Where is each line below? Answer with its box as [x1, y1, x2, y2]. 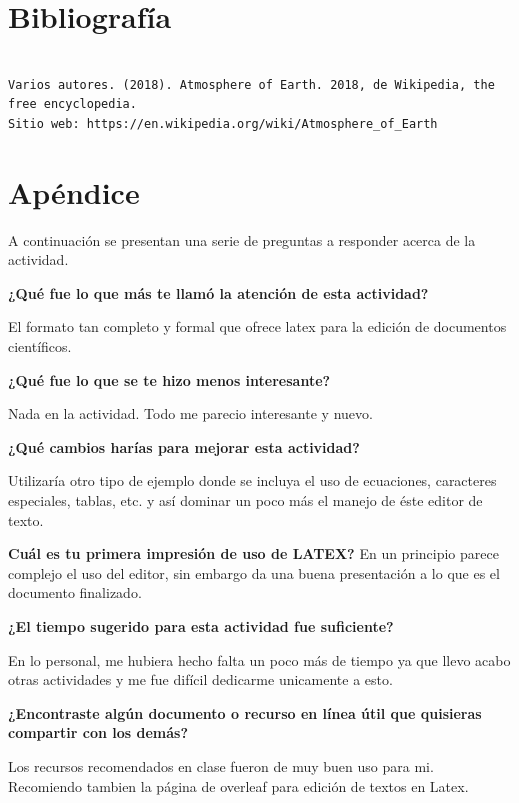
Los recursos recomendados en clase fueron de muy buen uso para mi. [8, 755, 434, 776]
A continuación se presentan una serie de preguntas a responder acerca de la [8, 229, 476, 250]
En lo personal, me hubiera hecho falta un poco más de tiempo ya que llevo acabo [8, 649, 511, 670]
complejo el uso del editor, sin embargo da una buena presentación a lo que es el [8, 562, 500, 583]
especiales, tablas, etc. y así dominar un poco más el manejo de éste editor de [8, 489, 483, 510]
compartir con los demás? [8, 722, 189, 743]
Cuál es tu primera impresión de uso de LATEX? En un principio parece [8, 543, 499, 564]
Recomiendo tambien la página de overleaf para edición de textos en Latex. [8, 775, 469, 796]
